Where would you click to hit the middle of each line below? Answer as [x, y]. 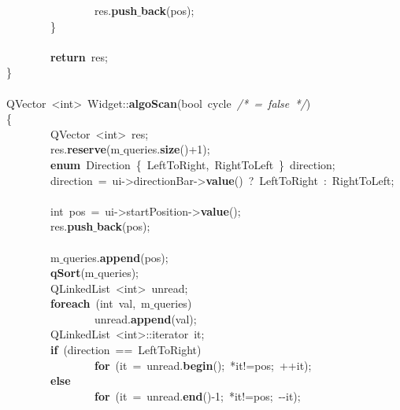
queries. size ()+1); [167, 149]
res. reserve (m [85, 149]
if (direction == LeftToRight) [126, 350]
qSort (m [72, 273]
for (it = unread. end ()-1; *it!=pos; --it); [198, 395]
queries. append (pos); [116, 257]
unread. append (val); [145, 318]
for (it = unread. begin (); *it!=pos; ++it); [203, 365]
